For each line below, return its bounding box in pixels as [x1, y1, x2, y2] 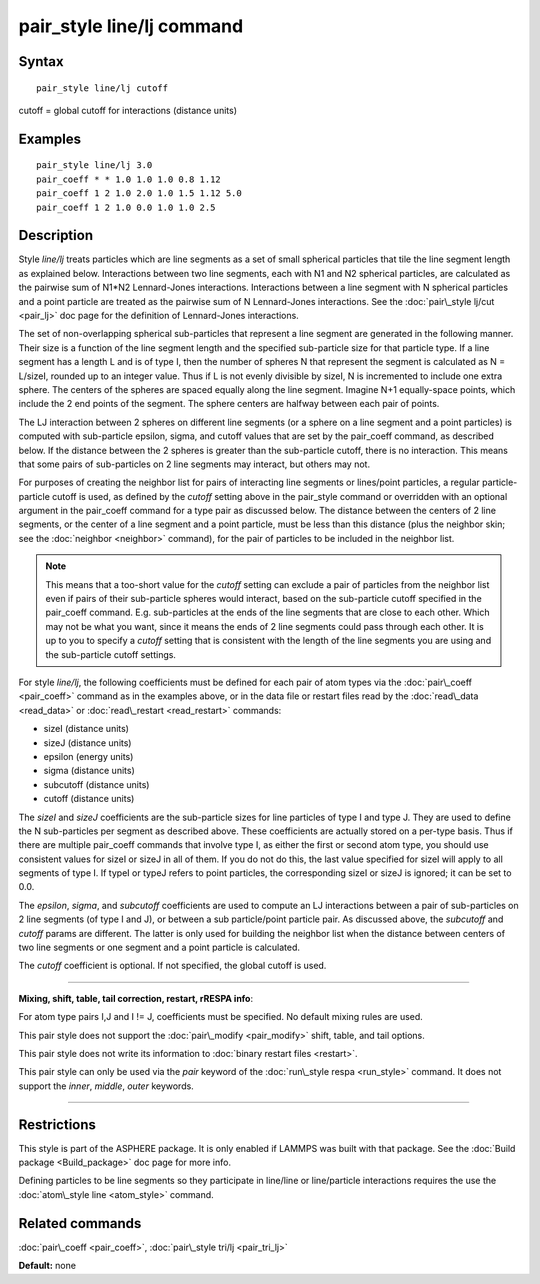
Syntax [18, 53, 64, 70]
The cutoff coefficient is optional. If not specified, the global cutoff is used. [18, 960, 327, 972]
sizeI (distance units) [43, 723, 130, 735]
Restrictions [18, 1116, 97, 1133]
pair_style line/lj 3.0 [36, 160, 153, 171]
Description [18, 227, 94, 244]
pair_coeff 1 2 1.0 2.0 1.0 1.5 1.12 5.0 [36, 188, 242, 199]
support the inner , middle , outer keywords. [18, 1080, 194, 1092]
